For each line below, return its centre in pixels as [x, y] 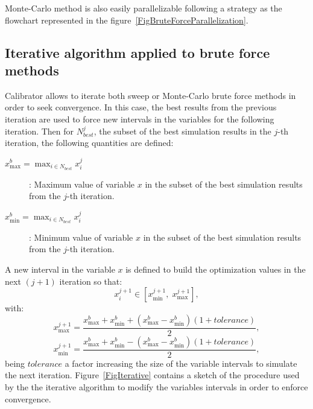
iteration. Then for [40, 131]
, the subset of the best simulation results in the [182, 131]
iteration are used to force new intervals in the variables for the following [140, 119]
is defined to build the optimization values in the [216, 269]
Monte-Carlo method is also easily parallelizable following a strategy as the [144, 8]
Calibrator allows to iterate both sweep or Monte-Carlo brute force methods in [150, 95]
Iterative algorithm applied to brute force [138, 52]
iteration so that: [91, 281]
